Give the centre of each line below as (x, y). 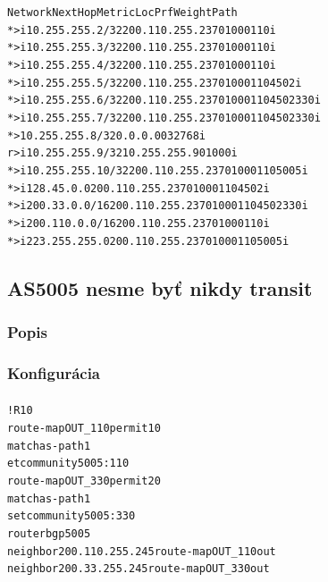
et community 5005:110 (68, 464)
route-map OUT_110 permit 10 (84, 428)
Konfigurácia (54, 372)
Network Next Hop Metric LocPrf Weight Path (122, 13)
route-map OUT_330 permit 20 (84, 481)
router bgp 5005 (49, 533)
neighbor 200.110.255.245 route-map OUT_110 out (142, 551)
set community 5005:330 (71, 516)
